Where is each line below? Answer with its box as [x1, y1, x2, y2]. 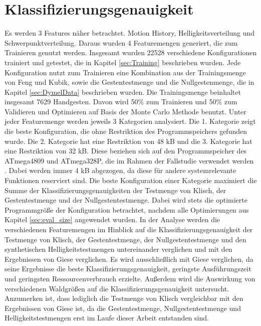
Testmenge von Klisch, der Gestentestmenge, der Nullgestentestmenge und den [5, 234, 246, 244]
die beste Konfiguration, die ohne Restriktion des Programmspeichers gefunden [5, 126, 247, 136]
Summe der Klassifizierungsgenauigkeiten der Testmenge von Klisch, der [5, 185, 226, 195]
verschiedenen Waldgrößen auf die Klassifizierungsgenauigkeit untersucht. [5, 283, 229, 293]
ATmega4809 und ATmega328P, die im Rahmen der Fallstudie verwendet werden [5, 155, 254, 166]
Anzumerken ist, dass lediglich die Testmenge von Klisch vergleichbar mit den [5, 293, 243, 303]
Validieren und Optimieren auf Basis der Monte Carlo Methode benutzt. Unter [5, 106, 246, 116]
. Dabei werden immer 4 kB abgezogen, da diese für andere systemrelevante [5, 165, 236, 176]
